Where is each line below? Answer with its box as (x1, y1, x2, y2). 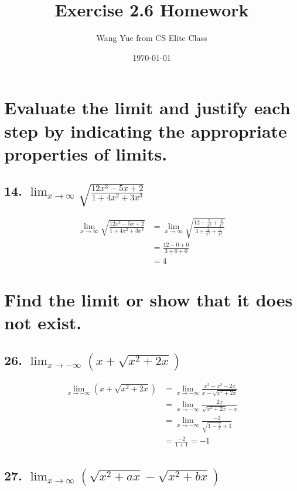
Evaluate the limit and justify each (4, 96, 291, 120)
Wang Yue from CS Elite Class (96, 32, 207, 44)
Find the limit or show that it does (4, 288, 293, 312)
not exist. (4, 311, 82, 335)
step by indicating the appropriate (4, 118, 287, 142)
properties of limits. (4, 141, 168, 165)
